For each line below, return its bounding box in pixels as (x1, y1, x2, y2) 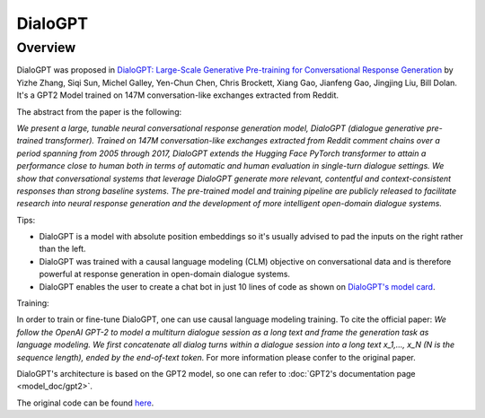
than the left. (39, 243, 86, 255)
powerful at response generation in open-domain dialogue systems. (39, 269, 291, 280)
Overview (16, 39, 76, 56)
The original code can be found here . (16, 397, 154, 408)
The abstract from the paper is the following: (16, 106, 182, 117)
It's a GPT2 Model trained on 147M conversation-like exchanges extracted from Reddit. (16, 90, 339, 100)
